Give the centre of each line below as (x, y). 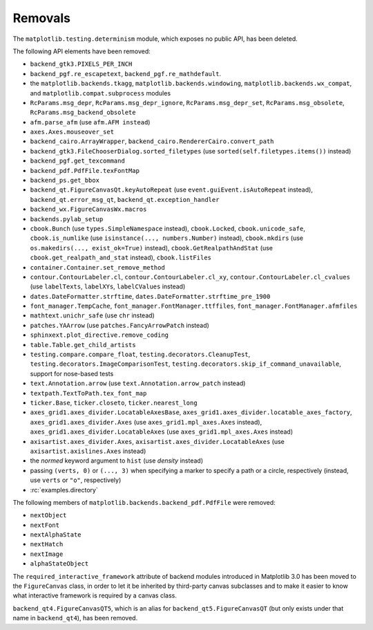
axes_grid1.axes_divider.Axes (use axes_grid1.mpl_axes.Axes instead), (146, 422)
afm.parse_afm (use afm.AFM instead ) (90, 122)
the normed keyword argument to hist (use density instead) (117, 461)
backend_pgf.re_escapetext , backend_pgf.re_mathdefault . (125, 73)
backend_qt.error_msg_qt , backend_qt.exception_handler (125, 199)
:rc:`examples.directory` (64, 490)
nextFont (45, 525)
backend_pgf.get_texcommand (78, 161)
